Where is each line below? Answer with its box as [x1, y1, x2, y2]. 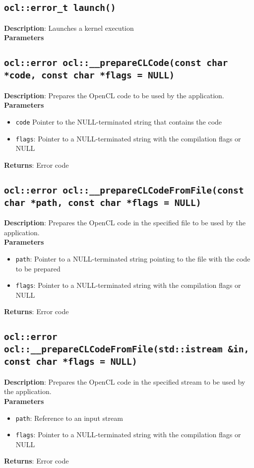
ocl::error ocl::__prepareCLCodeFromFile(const [4, 185, 244, 196]
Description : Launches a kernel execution [4, 22, 134, 33]
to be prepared [15, 263, 61, 273]
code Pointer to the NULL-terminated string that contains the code [15, 116, 222, 127]
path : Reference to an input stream [15, 412, 123, 423]
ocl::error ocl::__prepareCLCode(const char [4, 58, 228, 68]
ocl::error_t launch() [4, 2, 116, 13]
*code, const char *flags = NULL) [4, 70, 175, 81]
